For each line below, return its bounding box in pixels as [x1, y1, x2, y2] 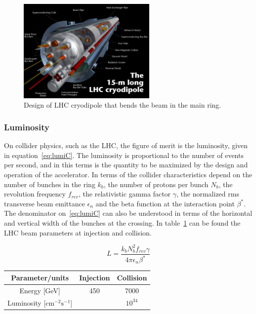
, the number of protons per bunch [103, 179, 209, 189]
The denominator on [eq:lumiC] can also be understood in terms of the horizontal [4, 208, 253, 218]
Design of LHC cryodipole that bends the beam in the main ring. [24, 100, 221, 110]
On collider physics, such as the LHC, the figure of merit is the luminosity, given [4, 140, 248, 151]
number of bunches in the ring [4, 179, 95, 189]
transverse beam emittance [4, 198, 85, 208]
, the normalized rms [176, 189, 239, 199]
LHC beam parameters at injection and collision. [4, 227, 152, 237]
